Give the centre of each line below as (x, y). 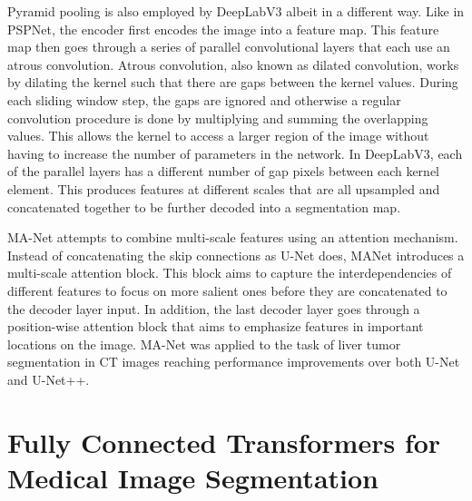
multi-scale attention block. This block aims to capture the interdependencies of (230, 273)
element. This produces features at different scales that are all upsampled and (224, 188)
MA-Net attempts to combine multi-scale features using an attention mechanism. (233, 237)
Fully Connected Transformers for (224, 442)
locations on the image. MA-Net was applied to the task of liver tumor (204, 344)
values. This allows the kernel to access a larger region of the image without (218, 136)
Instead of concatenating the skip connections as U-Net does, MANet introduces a (236, 255)
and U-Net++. (49, 379)
